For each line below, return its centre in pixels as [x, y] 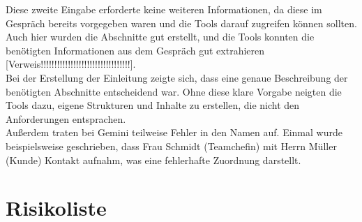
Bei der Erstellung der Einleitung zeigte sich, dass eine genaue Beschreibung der [177, 77]
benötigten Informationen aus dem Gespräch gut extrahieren [135, 50]
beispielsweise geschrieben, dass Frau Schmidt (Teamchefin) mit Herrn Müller [171, 146]
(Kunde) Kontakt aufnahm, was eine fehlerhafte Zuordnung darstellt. [153, 160]
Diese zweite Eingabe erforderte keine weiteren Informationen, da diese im [164, 9]
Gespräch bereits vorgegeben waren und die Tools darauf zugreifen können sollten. [181, 23]
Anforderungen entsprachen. [66, 118]
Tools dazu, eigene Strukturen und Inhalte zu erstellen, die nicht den [153, 105]
